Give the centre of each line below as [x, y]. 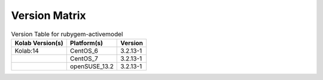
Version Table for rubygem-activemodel [67, 34]
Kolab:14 [27, 50]
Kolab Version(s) [39, 43]
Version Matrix [48, 15]
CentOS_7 [84, 58]
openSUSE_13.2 [92, 66]
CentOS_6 [84, 50]
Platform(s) [86, 43]
